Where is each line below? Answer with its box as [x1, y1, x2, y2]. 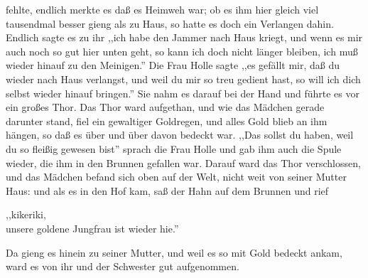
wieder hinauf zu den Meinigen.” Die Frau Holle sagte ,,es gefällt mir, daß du [6, 58, 340, 73]
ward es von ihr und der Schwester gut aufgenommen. [6, 259, 239, 274]
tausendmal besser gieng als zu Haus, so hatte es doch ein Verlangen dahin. [6, 16, 334, 31]
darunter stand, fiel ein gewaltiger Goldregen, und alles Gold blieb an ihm [6, 113, 328, 128]
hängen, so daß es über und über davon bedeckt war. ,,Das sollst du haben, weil [6, 127, 354, 142]
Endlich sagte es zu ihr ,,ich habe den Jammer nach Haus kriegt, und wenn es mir [6, 30, 363, 45]
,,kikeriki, [6, 207, 46, 222]
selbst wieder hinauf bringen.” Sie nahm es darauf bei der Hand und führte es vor [6, 85, 359, 100]
